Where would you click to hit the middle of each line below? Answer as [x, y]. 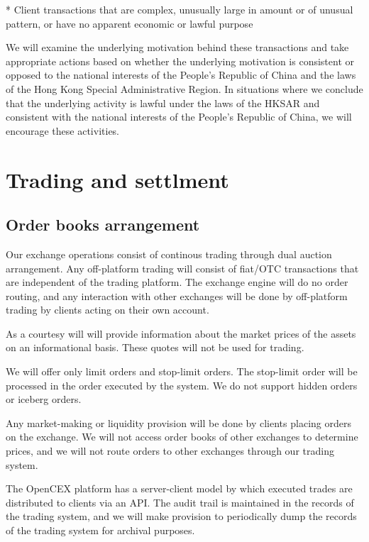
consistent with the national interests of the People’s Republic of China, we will [179, 117]
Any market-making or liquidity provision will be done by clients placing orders [178, 422]
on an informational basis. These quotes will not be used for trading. [155, 347]
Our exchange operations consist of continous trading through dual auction [169, 254]
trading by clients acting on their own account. [108, 310]
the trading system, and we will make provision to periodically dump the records [181, 516]
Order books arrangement [103, 225]
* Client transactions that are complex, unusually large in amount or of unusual [180, 9]
